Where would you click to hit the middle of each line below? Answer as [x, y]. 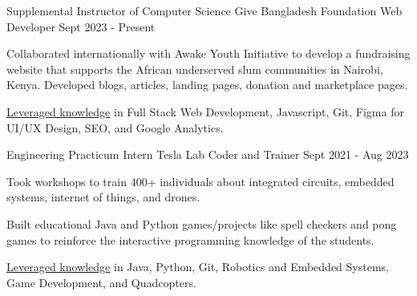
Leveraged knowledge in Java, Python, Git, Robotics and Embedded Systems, [198, 267]
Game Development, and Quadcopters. [101, 282]
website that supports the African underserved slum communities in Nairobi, [195, 69]
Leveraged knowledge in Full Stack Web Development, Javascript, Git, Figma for [205, 111]
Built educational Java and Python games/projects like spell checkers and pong [202, 223]
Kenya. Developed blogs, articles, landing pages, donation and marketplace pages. [207, 85]
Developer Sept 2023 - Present [81, 26]
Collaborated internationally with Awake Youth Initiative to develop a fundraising [208, 53]
